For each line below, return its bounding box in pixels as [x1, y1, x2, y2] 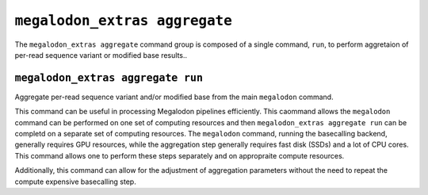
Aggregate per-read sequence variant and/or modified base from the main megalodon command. [14, 92, 334, 101]
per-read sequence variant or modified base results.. [14, 50, 188, 59]
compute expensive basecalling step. [14, 177, 136, 186]
